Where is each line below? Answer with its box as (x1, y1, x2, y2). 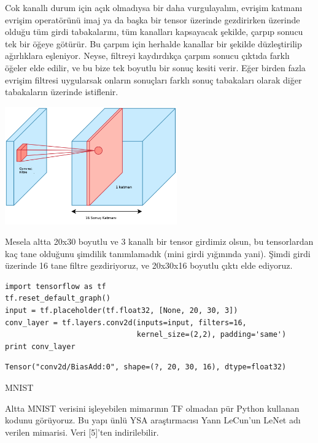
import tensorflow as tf (5, 282, 106, 291)
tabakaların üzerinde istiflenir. (5, 85, 118, 98)
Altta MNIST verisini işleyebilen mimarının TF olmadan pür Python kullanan (5, 401, 300, 414)
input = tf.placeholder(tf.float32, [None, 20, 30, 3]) (5, 306, 238, 315)
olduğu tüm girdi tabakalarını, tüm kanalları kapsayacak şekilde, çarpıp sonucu (5, 25, 303, 38)
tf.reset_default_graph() (5, 294, 111, 303)
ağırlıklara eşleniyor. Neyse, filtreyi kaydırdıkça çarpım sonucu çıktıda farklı (5, 49, 290, 62)
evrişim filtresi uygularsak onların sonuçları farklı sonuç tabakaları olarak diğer (5, 73, 302, 86)
